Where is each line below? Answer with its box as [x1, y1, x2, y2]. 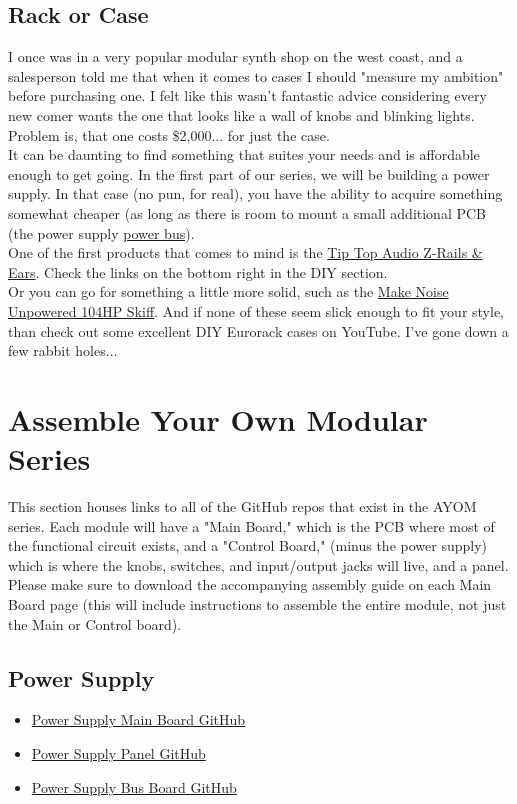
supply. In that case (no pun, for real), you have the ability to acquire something [8, 183, 503, 204]
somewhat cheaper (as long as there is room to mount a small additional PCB [8, 202, 487, 223]
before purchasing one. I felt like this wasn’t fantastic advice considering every [8, 85, 487, 106]
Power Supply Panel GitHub [31, 742, 206, 763]
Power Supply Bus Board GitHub [31, 776, 237, 797]
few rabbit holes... [8, 340, 118, 361]
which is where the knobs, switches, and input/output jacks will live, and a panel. [8, 554, 509, 575]
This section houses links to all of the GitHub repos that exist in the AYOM [8, 496, 477, 517]
